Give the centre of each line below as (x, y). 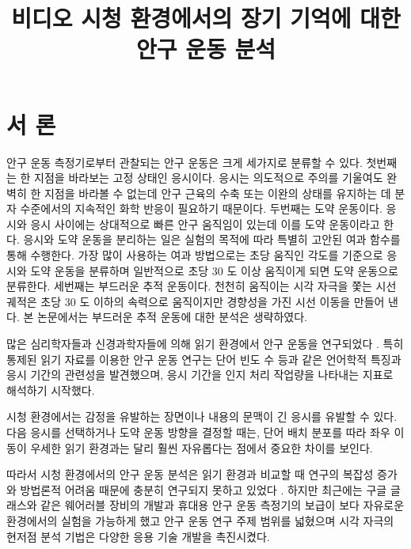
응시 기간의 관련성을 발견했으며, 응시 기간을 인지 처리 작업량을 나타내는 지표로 (200, 375)
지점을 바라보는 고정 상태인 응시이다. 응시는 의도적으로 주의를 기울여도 (209, 178)
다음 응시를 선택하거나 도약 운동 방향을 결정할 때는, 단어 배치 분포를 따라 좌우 (198, 432)
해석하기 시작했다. (51, 390)
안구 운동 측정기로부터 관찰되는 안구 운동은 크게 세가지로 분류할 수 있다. (185, 162)
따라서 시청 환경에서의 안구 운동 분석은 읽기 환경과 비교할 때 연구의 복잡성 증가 (202, 474)
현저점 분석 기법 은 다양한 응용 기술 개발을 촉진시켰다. (138, 536)
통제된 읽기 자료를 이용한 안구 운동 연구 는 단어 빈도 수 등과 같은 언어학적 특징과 (204, 359)
